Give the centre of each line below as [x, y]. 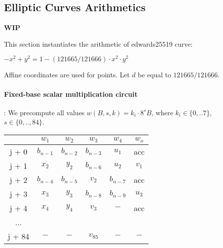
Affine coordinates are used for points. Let [67, 75]
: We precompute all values [44, 112]
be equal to [154, 75]
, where [162, 112]
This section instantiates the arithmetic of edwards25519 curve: [98, 44]
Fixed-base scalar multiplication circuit [71, 94]
